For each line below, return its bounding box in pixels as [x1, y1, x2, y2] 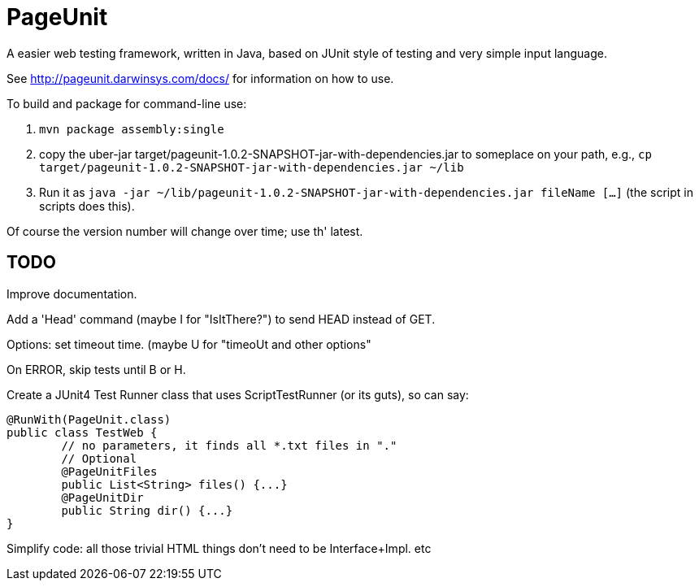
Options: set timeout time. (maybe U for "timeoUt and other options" [7, 337, 371, 351]
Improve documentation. [7, 286, 137, 301]
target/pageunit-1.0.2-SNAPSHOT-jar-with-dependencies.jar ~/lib [39, 160, 464, 174]
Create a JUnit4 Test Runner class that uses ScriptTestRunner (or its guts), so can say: [7, 387, 469, 402]
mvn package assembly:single [39, 122, 224, 136]
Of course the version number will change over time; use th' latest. [7, 224, 363, 238]
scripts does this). [39, 198, 135, 213]
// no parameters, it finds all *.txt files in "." [61, 438, 397, 452]
